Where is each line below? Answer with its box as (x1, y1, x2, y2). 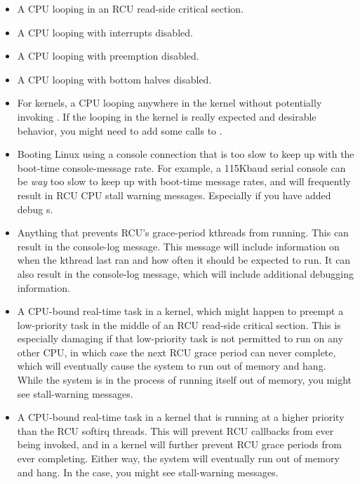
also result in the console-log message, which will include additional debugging (17, 266, 354, 281)
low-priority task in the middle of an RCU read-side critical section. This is (17, 317, 341, 332)
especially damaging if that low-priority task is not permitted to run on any (17, 331, 343, 346)
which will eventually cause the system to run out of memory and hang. (17, 358, 326, 373)
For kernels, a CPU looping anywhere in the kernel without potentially (17, 95, 322, 110)
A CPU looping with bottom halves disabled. (17, 72, 212, 86)
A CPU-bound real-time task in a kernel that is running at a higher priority (17, 410, 345, 424)
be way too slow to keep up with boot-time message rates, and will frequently (17, 174, 351, 189)
